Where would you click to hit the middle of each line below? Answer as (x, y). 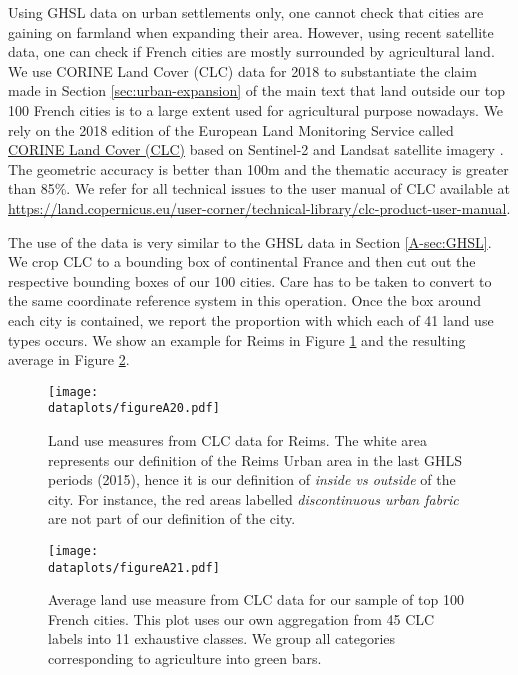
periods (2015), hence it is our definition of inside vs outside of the (252, 479)
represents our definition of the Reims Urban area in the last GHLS (255, 459)
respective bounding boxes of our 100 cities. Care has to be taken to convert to (250, 280)
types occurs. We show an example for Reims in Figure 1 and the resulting (237, 339)
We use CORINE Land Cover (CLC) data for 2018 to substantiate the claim (242, 70)
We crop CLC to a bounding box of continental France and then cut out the (242, 261)
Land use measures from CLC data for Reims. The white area (237, 440)
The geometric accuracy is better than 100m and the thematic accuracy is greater (258, 168)
